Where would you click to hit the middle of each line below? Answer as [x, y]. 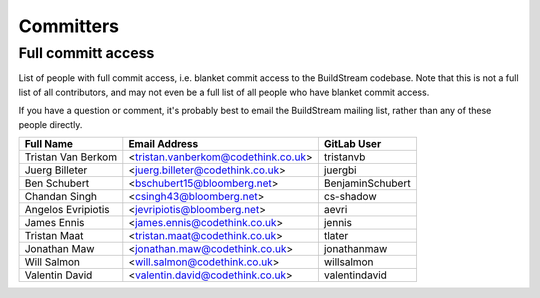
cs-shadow [350, 196]
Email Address [163, 143]
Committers [69, 26]
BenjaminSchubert [367, 183]
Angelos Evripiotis [67, 209]
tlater [336, 235]
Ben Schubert [57, 183]
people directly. [50, 124]
